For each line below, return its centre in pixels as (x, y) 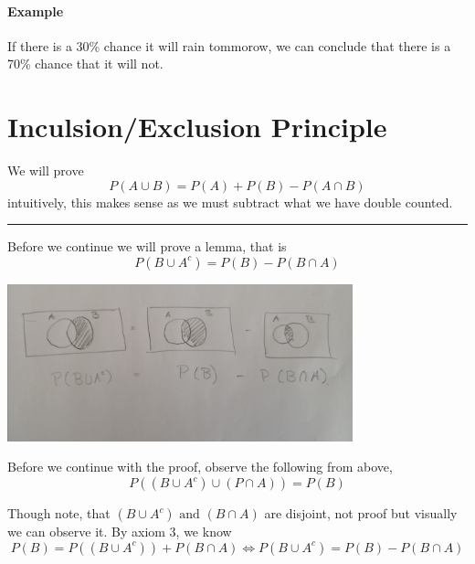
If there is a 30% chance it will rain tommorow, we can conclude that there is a (229, 45)
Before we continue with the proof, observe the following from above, (200, 467)
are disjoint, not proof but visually (361, 513)
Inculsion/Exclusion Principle (197, 127)
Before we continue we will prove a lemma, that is (147, 246)
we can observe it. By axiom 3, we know (120, 532)
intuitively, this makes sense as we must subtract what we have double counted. (230, 202)
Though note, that (59, 513)
